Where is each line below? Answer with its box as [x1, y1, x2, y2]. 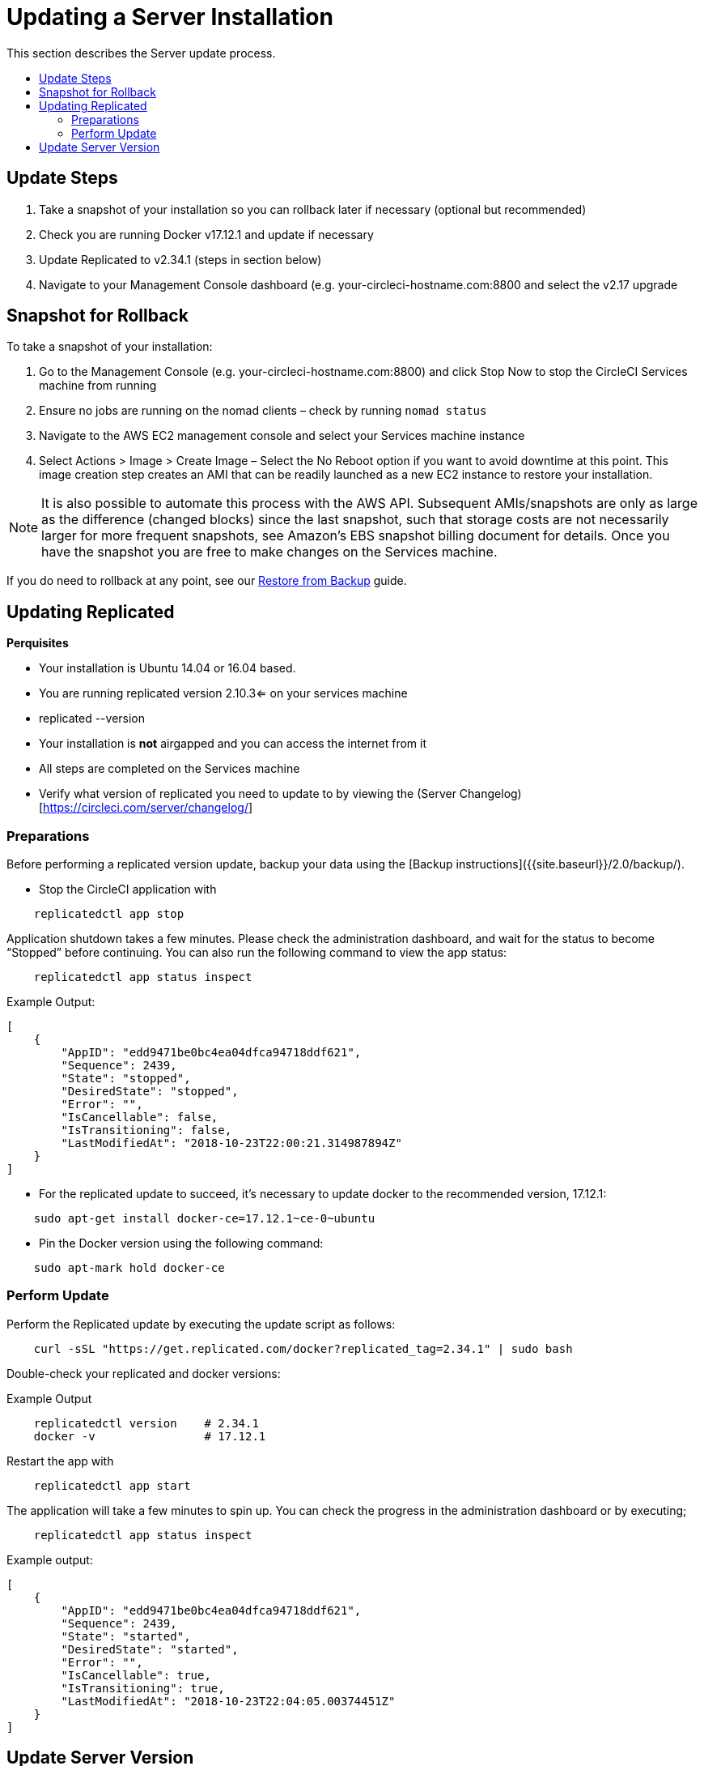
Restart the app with [6, 1453, 114, 1468]
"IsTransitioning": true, [61, 1681, 225, 1695]
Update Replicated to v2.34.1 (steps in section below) [39, 252, 322, 267]
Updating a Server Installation [6, 3, 333, 31]
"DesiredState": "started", [61, 1642, 239, 1656]
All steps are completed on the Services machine [39, 761, 300, 776]
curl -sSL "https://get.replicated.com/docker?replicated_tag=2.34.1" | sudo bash [33, 1342, 573, 1355]
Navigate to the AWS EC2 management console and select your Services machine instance [39, 429, 525, 443]
